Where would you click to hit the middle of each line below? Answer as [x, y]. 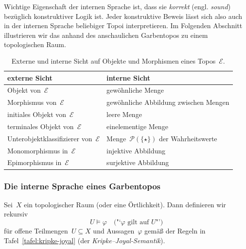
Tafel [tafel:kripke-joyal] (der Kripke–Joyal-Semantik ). [85, 240]
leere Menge [124, 114]
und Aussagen [114, 230]
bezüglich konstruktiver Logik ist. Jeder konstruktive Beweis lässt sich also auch [123, 16]
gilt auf [138, 222]
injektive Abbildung [136, 150]
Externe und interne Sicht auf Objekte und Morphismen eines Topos [114, 60]
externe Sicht [30, 77]
